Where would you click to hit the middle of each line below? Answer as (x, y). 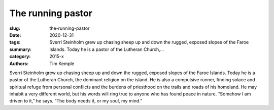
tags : (15, 42)
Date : (15, 35)
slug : (15, 28)
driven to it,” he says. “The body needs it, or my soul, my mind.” (76, 101)
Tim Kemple (62, 64)
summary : (21, 49)
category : (20, 57)
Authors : (19, 64)
